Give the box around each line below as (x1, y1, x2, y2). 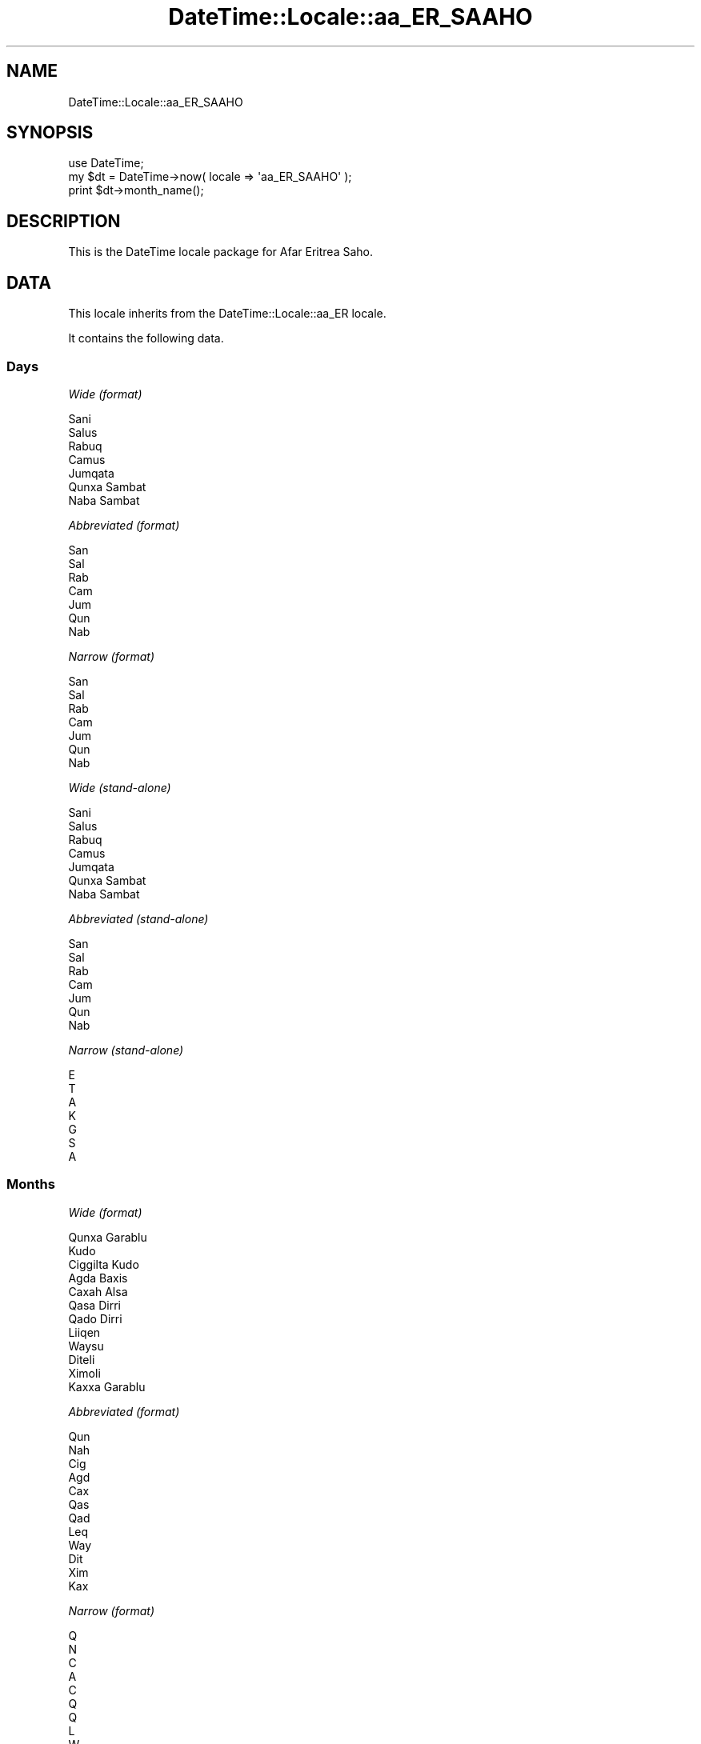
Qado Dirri (68, 1311, 122, 1326)
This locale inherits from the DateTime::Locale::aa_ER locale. (68, 306, 387, 321)
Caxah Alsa (68, 1284, 128, 1298)
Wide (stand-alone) (68, 780, 171, 794)
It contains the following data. (68, 331, 224, 346)
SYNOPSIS (6, 122, 94, 143)
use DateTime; (68, 156, 144, 170)
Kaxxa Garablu (68, 1379, 146, 1394)
